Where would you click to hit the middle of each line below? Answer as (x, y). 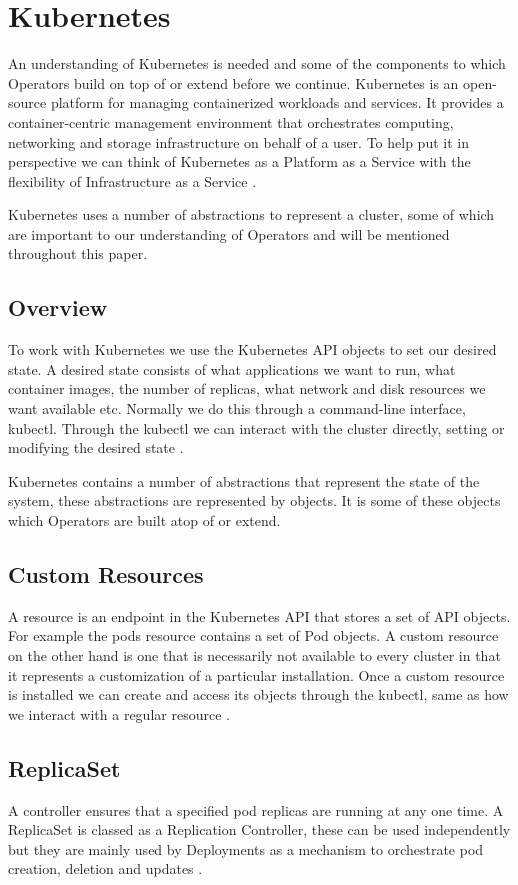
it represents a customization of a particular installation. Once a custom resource (256, 674)
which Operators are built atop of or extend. (144, 520)
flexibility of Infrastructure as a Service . (132, 180)
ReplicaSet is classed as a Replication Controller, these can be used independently (259, 829)
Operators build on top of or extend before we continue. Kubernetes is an (233, 82)
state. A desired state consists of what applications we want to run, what (232, 368)
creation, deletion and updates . (105, 868)
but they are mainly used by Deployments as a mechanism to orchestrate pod (246, 848)
